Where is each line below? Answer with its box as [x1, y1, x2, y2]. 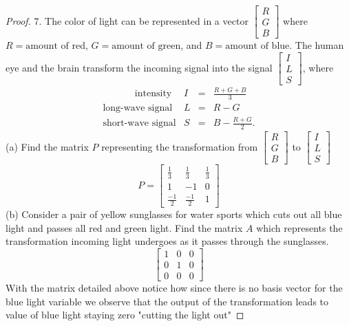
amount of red [25, 41, 86, 52]
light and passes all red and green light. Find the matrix [6, 220, 243, 235]
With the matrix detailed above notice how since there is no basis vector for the [6, 280, 343, 294]
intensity [134, 89, 172, 99]
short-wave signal [103, 118, 176, 129]
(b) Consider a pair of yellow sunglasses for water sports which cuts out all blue [6, 207, 342, 221]
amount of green [112, 41, 181, 52]
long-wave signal [103, 102, 173, 113]
